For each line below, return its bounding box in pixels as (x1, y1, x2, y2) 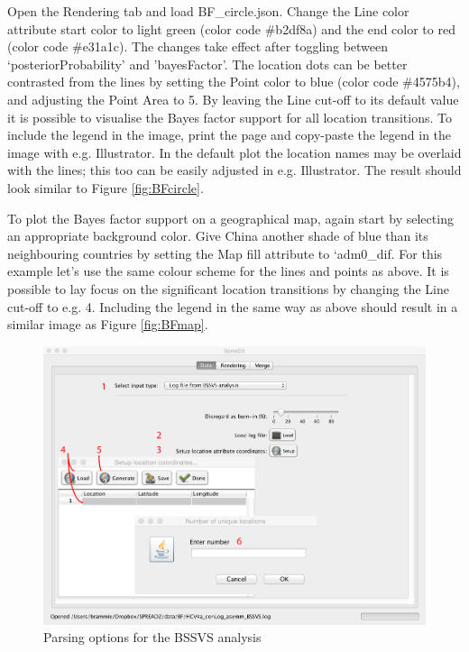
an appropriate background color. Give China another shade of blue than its (7, 226, 428, 245)
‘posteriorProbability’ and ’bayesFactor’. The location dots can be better (7, 54, 408, 73)
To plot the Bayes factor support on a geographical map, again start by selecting (7, 208, 454, 227)
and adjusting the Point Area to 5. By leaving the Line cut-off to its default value (7, 89, 459, 108)
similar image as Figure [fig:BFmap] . (7, 315, 208, 334)
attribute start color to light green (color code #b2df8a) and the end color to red (7, 19, 455, 38)
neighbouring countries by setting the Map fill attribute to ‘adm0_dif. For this (7, 243, 443, 262)
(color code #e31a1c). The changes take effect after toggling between (7, 37, 389, 56)
